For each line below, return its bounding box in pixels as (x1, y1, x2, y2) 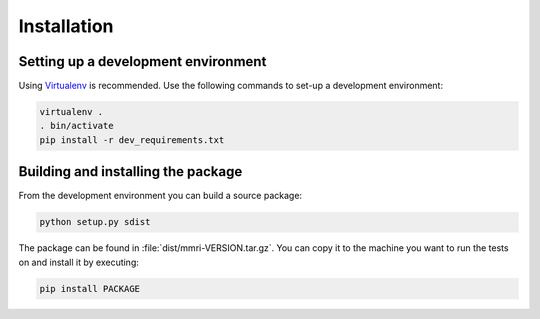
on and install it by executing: (18, 256, 140, 268)
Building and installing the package (18, 163, 243, 180)
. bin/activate (39, 120, 114, 132)
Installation (18, 15, 114, 37)
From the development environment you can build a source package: (18, 190, 303, 202)
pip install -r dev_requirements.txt (39, 134, 225, 145)
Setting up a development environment (18, 53, 267, 70)
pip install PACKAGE (39, 283, 140, 294)
